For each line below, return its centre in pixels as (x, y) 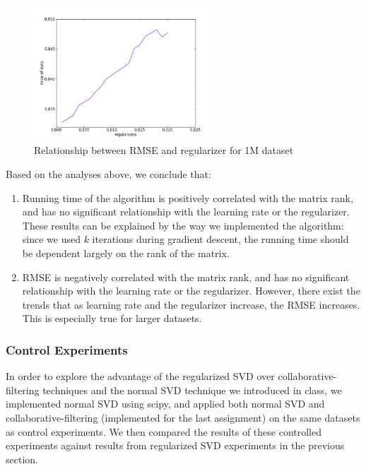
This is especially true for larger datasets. (112, 318)
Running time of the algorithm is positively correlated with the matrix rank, (188, 197)
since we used (51, 239)
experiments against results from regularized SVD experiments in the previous (175, 445)
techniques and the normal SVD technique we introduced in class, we (192, 390)
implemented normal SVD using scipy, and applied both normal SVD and (165, 404)
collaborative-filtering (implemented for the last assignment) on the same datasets (183, 417)
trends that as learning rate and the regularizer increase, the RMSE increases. (191, 304)
